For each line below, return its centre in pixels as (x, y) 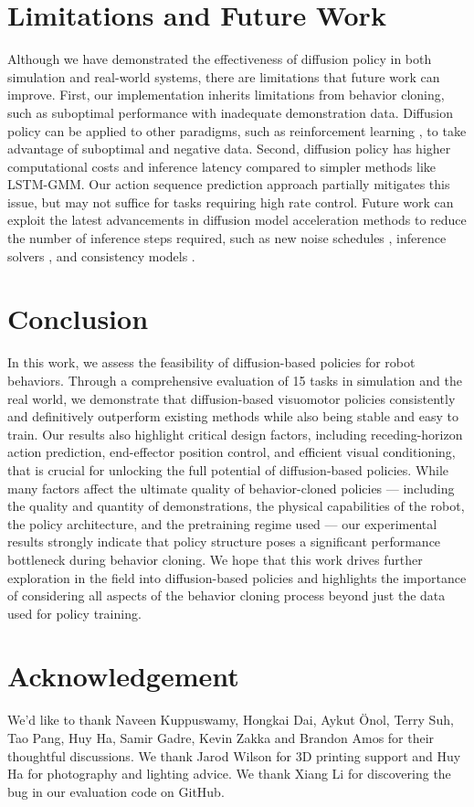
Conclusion (78, 319)
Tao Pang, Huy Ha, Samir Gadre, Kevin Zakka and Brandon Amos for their (221, 738)
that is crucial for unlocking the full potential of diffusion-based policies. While (228, 469)
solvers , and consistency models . (101, 255)
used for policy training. (74, 613)
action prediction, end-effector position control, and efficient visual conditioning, (232, 452)
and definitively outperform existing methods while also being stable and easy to (233, 416)
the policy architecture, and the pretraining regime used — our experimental (222, 523)
